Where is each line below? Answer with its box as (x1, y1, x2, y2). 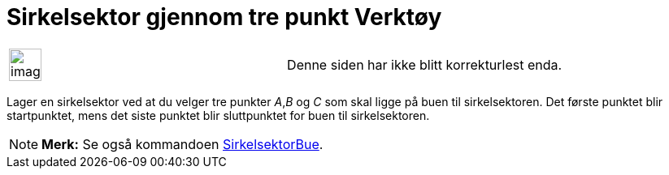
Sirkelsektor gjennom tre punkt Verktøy (7, 3, 442, 31)
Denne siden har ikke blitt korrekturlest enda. (287, 56, 563, 73)
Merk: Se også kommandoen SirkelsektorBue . (41, 135, 324, 152)
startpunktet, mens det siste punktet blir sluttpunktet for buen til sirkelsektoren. (7, 108, 430, 122)
